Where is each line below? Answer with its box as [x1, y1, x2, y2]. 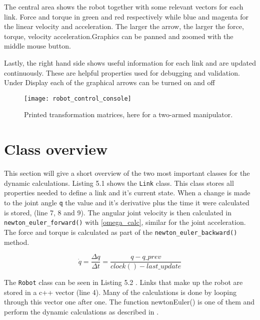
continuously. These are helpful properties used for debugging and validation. [4, 67, 240, 78]
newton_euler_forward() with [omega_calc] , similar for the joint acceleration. [4, 217, 246, 227]
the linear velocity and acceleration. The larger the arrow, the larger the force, [4, 21, 244, 32]
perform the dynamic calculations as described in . [4, 306, 159, 317]
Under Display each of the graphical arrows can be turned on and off [4, 77, 215, 88]
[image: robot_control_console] [24, 95, 131, 102]
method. [4, 236, 29, 247]
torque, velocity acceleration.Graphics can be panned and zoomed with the [4, 31, 233, 41]
